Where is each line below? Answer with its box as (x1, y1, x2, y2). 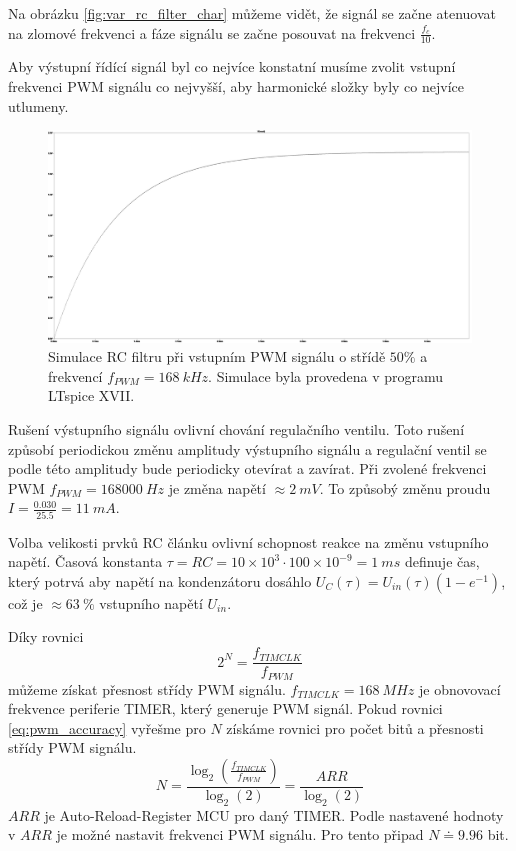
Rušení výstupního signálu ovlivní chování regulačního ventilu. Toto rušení (8, 418, 465, 439)
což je (8, 592, 43, 613)
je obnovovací (418, 678, 501, 699)
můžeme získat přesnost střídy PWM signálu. (8, 678, 286, 699)
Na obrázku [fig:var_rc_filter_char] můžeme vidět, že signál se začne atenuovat (8, 3, 496, 23)
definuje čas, (404, 551, 480, 572)
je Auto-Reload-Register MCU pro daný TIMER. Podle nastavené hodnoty (44, 804, 504, 825)
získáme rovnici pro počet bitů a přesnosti (226, 717, 484, 738)
